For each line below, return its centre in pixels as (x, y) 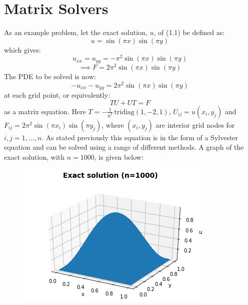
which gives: (22, 49)
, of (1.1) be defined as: (189, 32)
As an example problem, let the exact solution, (76, 32)
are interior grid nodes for (195, 124)
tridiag (124, 112)
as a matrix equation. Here (45, 111)
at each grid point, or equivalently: (57, 95)
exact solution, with (34, 157)
